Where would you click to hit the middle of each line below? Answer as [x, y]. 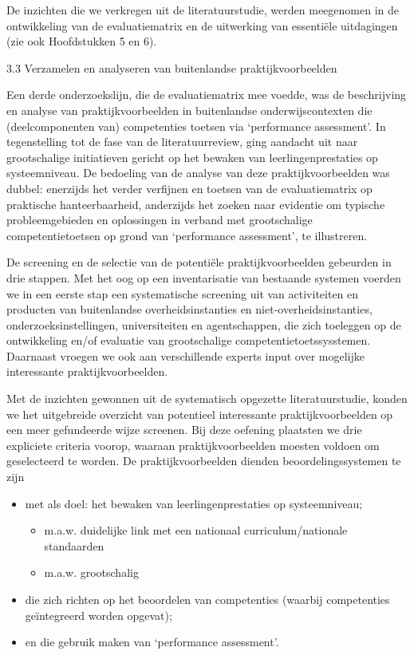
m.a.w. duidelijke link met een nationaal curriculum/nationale [196, 530]
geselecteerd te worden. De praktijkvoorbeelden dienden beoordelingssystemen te [204, 461]
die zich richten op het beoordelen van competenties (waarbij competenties [207, 599]
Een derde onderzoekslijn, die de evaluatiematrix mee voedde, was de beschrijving [207, 95]
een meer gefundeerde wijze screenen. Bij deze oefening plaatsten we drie [184, 430]
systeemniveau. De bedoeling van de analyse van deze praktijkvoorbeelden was [198, 173]
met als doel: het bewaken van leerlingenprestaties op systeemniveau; [194, 503]
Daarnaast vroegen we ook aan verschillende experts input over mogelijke [185, 355]
